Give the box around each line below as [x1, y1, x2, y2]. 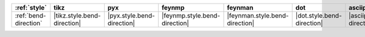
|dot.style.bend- [295, 12, 342, 19]
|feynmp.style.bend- [161, 12, 220, 19]
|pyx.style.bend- [107, 12, 155, 19]
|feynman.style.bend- [227, 12, 289, 19]
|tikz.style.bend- [54, 12, 101, 19]
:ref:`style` [15, 4, 47, 12]
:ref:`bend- [15, 12, 46, 19]
